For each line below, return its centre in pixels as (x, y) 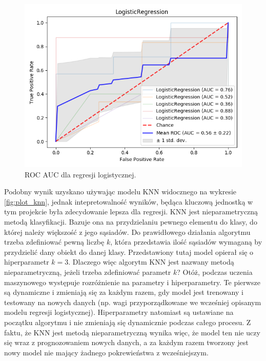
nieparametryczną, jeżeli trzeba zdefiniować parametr (88, 272)
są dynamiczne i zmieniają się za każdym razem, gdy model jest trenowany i (124, 292)
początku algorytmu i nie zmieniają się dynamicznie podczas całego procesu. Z (128, 322)
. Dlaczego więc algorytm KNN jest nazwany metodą (151, 262)
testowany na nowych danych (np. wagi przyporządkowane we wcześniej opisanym (133, 302)
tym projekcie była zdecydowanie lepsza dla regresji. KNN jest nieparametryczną (131, 212)
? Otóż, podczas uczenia (215, 272)
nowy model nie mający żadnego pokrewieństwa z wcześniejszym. (106, 352)
